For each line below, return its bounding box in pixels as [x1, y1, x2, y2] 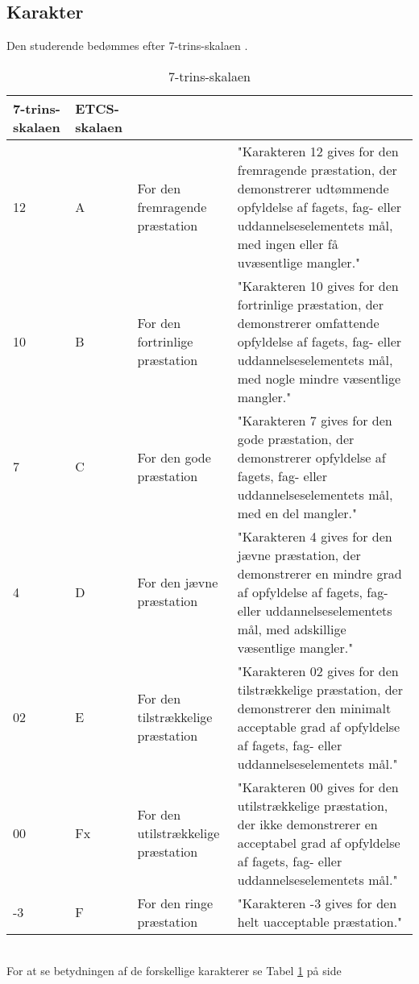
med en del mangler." [237, 503, 357, 522]
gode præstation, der [237, 429, 355, 448]
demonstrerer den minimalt [237, 698, 392, 717]
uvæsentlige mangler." [237, 252, 361, 272]
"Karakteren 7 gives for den [237, 410, 392, 430]
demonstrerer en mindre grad [237, 563, 402, 583]
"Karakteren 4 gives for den [237, 526, 392, 546]
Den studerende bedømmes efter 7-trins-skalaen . [6, 37, 248, 54]
